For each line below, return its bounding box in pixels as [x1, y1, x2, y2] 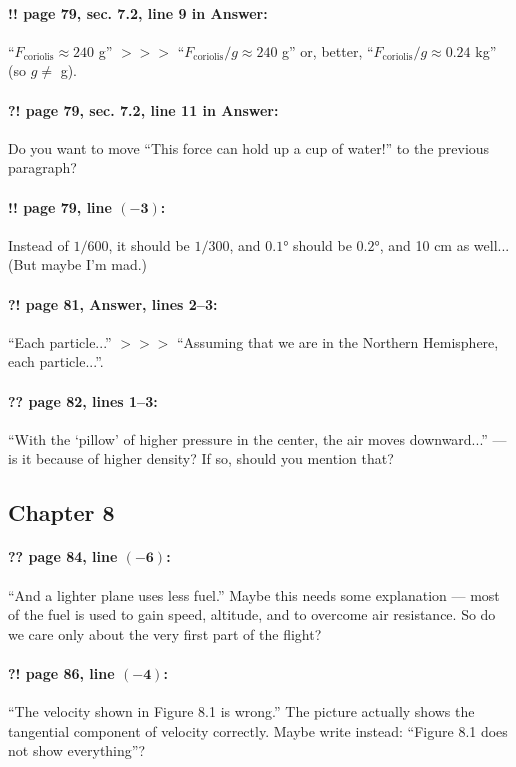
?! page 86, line [8, 662, 115, 683]
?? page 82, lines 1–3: [8, 390, 158, 411]
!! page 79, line [8, 196, 112, 217]
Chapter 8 [8, 497, 115, 528]
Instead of [8, 234, 69, 255]
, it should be [108, 234, 190, 255]
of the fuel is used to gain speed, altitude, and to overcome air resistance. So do [8, 604, 496, 625]
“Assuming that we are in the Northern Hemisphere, [176, 331, 499, 352]
